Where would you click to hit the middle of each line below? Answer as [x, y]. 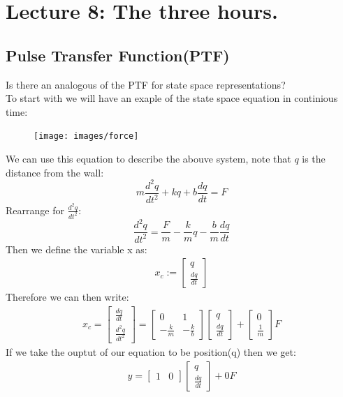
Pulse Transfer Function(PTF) [118, 55]
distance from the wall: [55, 172]
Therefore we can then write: [67, 297]
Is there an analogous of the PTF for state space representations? [146, 84]
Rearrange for [35, 210]
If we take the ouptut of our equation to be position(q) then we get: [151, 351]
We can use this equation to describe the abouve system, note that [148, 159]
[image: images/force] [86, 136]
